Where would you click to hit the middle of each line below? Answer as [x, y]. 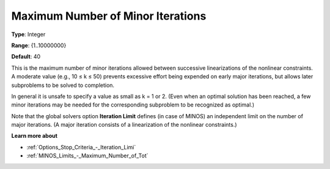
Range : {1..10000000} [39, 45]
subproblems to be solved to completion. [63, 85]
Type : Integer [28, 34]
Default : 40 [26, 57]
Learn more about [35, 136]
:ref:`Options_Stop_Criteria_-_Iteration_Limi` [81, 147]
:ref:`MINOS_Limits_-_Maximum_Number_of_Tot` [88, 156]
